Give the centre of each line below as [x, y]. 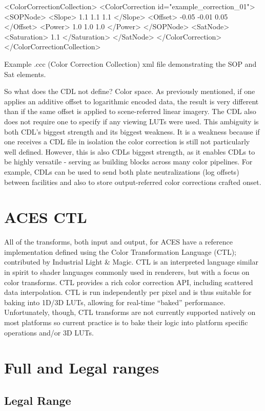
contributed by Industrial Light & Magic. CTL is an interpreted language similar [131, 262]
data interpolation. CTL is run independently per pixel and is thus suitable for [128, 292]
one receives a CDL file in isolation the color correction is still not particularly [127, 142]
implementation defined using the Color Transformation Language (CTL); [120, 251]
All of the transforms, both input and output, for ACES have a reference [118, 242]
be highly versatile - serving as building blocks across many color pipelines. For [128, 162]
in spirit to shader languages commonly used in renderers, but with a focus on [127, 272]
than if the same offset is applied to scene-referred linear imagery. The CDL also [130, 111]
